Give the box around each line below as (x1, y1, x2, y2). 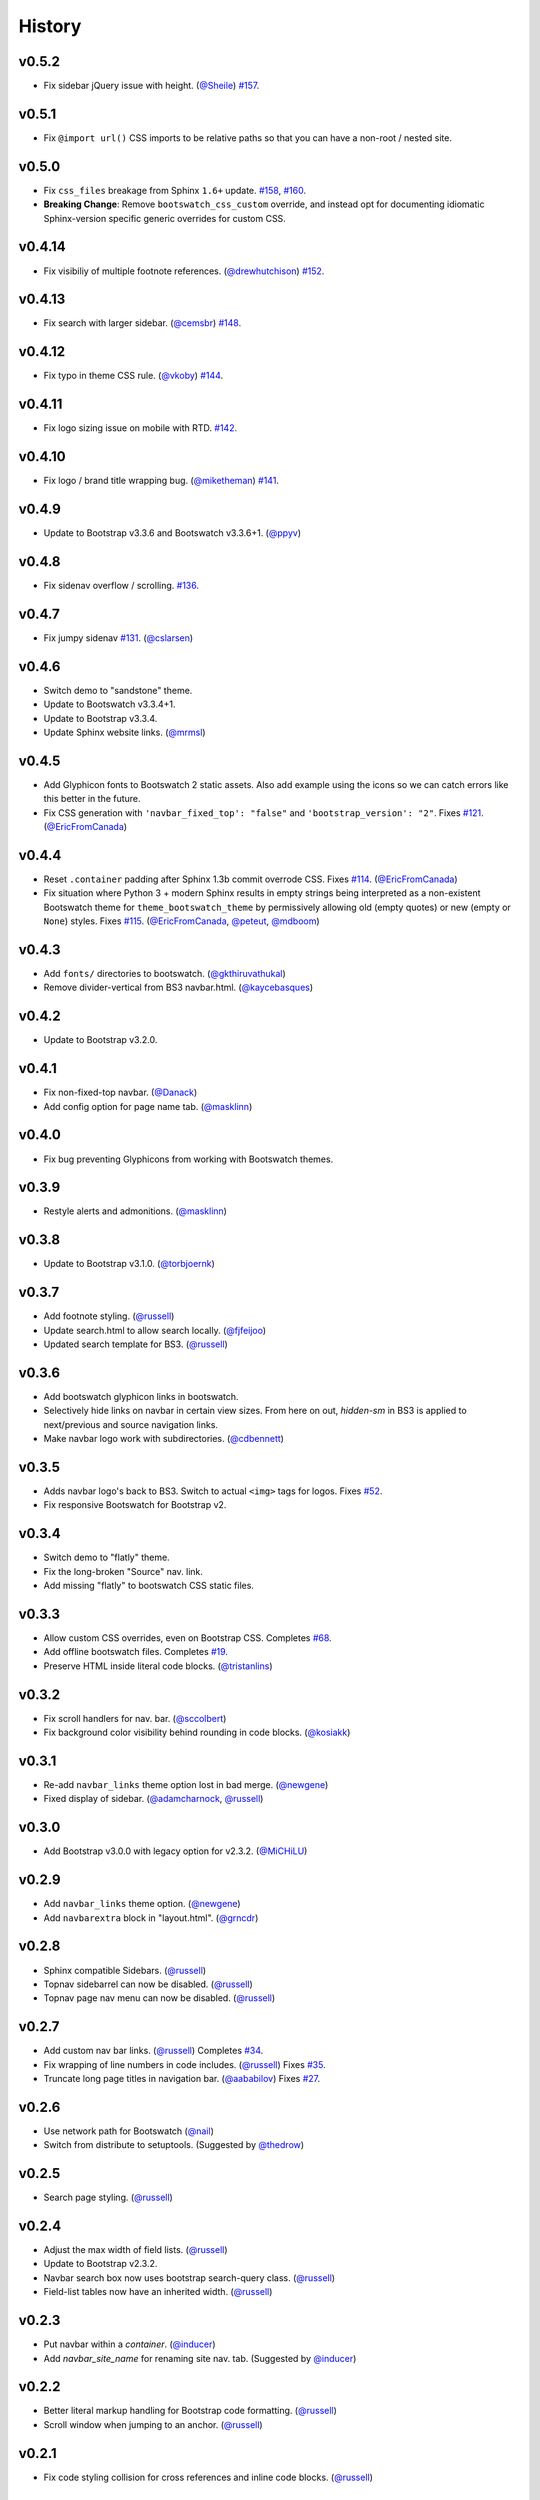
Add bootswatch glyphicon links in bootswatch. (43, 1390, 239, 1402)
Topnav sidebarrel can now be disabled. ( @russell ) (43, 1978, 254, 1990)
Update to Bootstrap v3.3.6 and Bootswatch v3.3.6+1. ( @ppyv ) (43, 527, 302, 539)
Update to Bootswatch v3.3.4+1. (43, 698, 176, 710)
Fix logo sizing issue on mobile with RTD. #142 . (43, 422, 238, 434)
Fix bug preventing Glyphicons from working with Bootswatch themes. (43, 1153, 334, 1165)
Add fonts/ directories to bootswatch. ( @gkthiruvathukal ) (43, 968, 287, 980)
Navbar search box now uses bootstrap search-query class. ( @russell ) (43, 2271, 335, 2284)
